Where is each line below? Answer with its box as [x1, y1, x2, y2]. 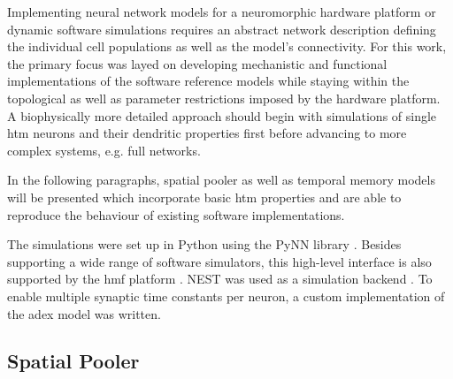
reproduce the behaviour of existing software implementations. [7, 205, 345, 224]
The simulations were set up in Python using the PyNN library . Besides [7, 235, 402, 254]
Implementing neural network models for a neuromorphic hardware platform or [7, 3, 436, 20]
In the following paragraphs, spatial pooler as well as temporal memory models [7, 171, 435, 189]
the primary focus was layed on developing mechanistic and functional [7, 54, 388, 72]
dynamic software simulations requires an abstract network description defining [7, 19, 436, 38]
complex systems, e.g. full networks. [7, 140, 201, 159]
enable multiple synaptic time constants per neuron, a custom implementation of [7, 286, 445, 305]
